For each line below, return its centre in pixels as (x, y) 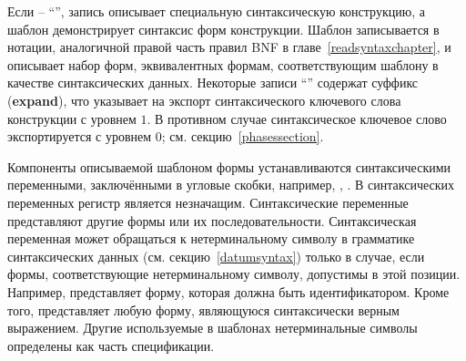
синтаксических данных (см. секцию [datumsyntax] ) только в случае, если (216, 256)
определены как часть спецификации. (111, 345)
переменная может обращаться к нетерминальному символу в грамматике (211, 238)
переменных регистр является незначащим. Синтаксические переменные (208, 202)
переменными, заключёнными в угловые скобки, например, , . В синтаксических (231, 185)
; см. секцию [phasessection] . (243, 136)
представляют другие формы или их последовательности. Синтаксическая (212, 220)
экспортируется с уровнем (80, 136)
